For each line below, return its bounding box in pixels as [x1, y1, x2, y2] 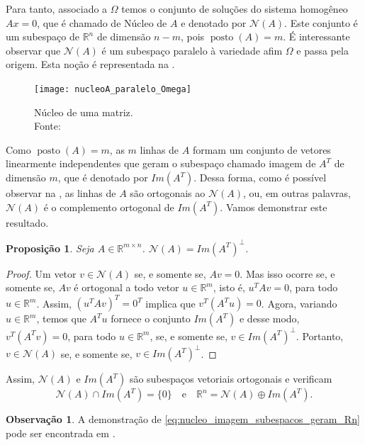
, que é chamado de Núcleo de [37, 15, 167, 30]
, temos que [36, 311, 86, 326]
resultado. [6, 215, 49, 230]
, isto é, [213, 280, 245, 295]
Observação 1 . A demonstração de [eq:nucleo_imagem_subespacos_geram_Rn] [6, 412, 360, 427]
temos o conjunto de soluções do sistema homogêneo [121, 1, 348, 16]
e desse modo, [239, 311, 300, 326]
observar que [6, 43, 61, 57]
